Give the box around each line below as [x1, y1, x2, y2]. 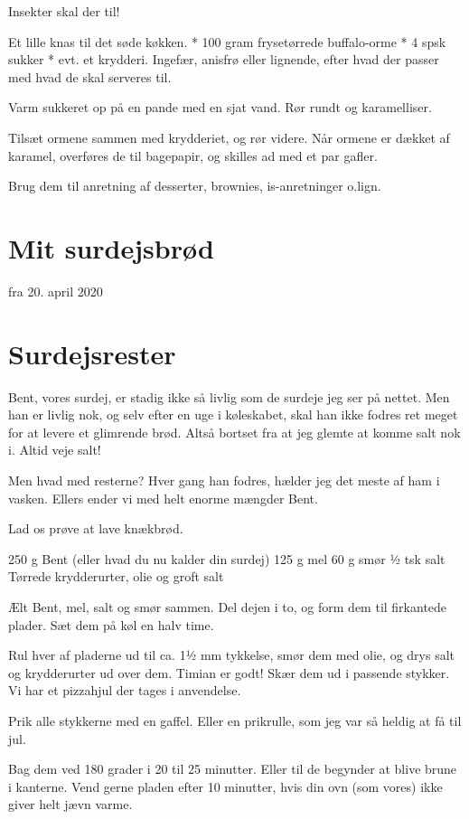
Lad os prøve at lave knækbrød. [8, 519, 183, 538]
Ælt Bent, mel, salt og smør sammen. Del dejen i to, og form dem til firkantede [8, 597, 447, 616]
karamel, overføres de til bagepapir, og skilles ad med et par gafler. [8, 146, 378, 165]
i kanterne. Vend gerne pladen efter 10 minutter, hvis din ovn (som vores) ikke [8, 777, 443, 795]
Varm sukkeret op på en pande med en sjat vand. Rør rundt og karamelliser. [8, 98, 432, 117]
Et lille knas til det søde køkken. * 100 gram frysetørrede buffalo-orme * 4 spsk [8, 32, 446, 51]
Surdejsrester [8, 334, 176, 372]
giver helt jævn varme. [8, 795, 133, 814]
